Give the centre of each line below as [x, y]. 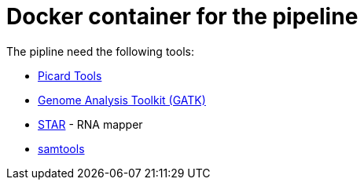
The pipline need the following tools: [100, 51]
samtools [61, 148]
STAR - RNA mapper [90, 124]
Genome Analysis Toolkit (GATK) [122, 100]
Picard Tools [70, 75]
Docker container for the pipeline [182, 16]
